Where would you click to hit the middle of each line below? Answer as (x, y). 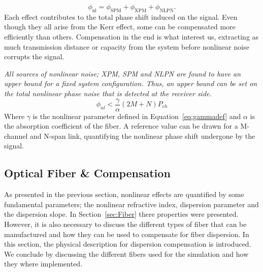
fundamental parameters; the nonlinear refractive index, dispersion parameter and (131, 204)
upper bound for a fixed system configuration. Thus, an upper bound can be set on (131, 83)
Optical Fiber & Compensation (87, 173)
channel (16, 135)
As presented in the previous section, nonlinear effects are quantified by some (124, 194)
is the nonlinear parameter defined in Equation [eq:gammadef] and (137, 116)
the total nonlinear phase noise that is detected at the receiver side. (108, 93)
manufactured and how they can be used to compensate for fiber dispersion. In (127, 234)
